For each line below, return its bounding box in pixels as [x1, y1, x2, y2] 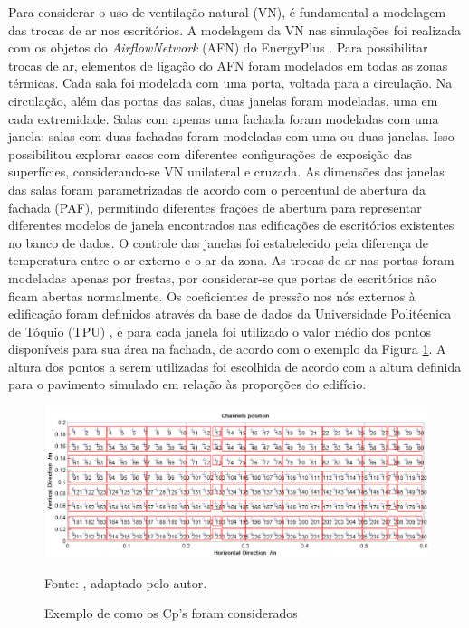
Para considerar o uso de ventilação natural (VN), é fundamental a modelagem [8, 3, 446, 21]
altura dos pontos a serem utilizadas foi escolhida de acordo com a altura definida [8, 357, 462, 376]
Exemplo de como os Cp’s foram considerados [44, 604, 298, 623]
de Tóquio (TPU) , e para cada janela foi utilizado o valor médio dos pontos [8, 321, 432, 340]
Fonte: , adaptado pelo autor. [44, 573, 207, 592]
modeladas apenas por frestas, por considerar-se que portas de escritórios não [8, 268, 437, 287]
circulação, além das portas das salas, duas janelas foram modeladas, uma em [8, 90, 438, 109]
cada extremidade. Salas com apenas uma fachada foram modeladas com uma [8, 109, 439, 128]
